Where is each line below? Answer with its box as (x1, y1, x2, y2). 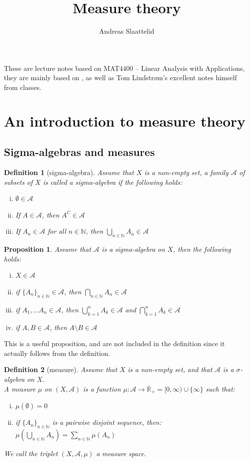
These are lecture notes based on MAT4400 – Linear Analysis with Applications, (4, 63, 245, 73)
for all (47, 226, 66, 236)
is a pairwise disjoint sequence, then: (52, 417, 162, 427)
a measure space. (96, 448, 146, 458)
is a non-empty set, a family (144, 167, 229, 177)
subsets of (4, 176, 33, 187)
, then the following (173, 244, 231, 254)
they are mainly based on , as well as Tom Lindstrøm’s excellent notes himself (4, 72, 237, 83)
